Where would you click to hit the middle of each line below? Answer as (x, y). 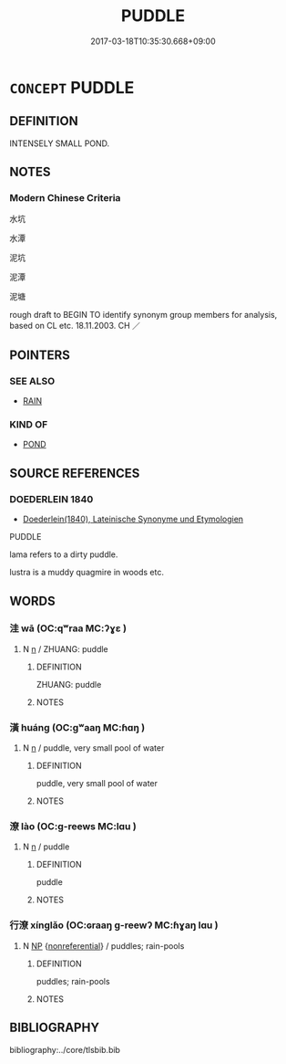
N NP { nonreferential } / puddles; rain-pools (103, 945)
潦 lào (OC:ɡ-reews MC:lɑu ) (73, 827)
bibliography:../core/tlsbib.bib (65, 1049)
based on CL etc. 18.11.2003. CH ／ (75, 326)
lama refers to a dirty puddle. (64, 554)
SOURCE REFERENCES (75, 473)
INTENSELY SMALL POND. (60, 143)
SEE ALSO (32, 381)
